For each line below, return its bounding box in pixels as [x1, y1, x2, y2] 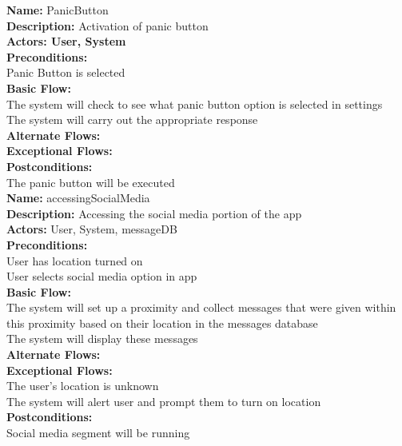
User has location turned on [6, 252, 143, 269]
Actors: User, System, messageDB [6, 221, 177, 237]
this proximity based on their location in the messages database [6, 314, 318, 331]
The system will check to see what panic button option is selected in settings [6, 95, 383, 112]
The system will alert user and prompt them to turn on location [6, 392, 321, 409]
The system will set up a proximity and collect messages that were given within [6, 299, 396, 316]
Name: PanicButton [6, 2, 109, 18]
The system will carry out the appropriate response [6, 111, 258, 128]
